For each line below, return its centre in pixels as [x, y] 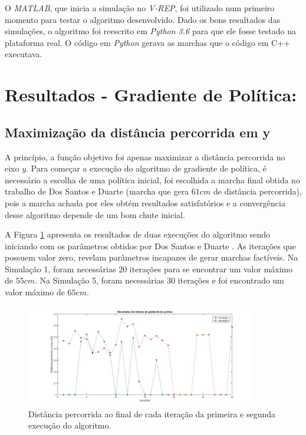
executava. [24, 54]
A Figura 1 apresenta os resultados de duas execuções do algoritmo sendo [138, 234]
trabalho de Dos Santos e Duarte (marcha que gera [97, 191]
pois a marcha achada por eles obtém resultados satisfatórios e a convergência [145, 202]
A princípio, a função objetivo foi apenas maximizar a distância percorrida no [145, 156]
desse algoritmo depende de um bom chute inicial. [95, 214]
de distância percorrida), [257, 191]
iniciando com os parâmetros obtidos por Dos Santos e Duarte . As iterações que [150, 245]
